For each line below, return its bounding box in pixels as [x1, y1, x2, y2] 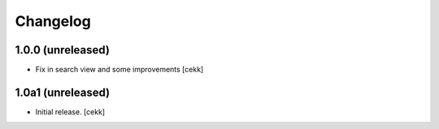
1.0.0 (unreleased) [15, 43, 110, 57]
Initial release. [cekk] [35, 106, 106, 117]
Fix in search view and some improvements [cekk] [35, 65, 204, 75]
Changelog [15, 12, 91, 30]
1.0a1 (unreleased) [15, 85, 111, 99]
